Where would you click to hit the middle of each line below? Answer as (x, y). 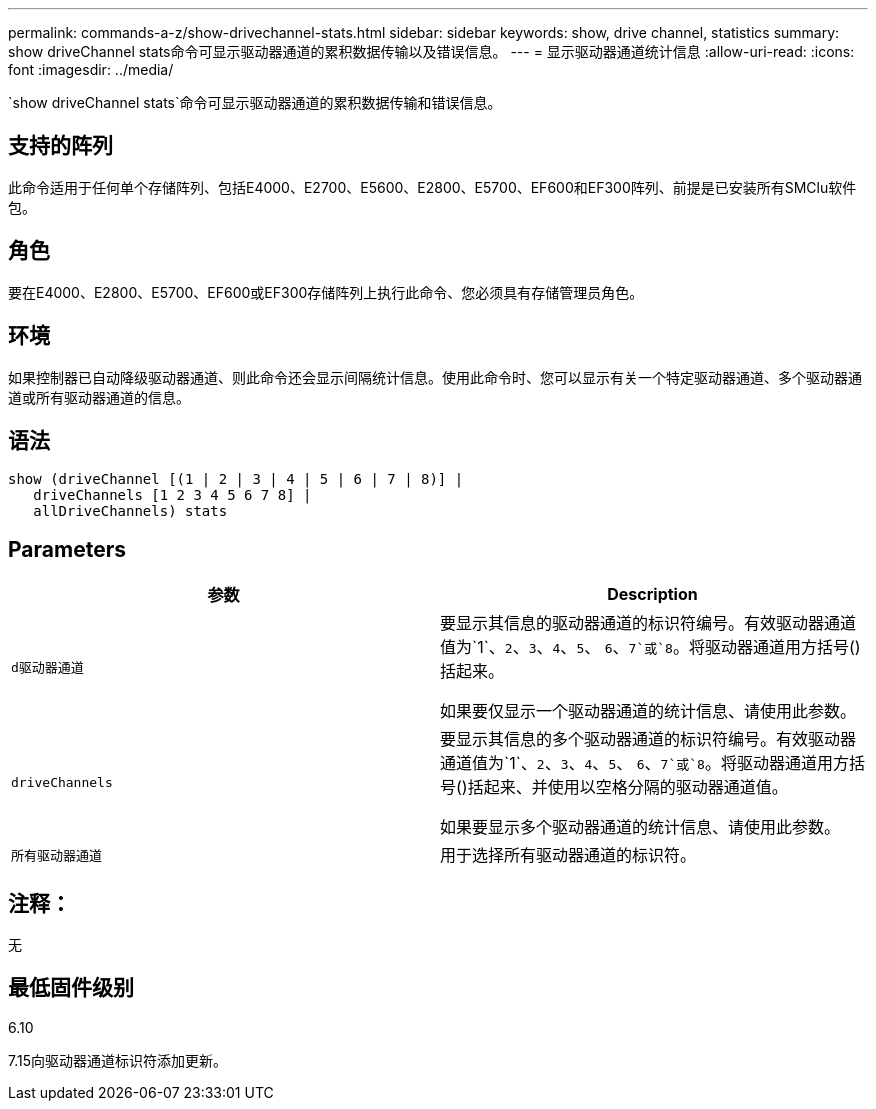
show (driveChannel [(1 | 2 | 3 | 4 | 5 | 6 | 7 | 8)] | (236, 479)
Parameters (67, 549)
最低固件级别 (71, 988)
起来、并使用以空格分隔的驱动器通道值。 (635, 787)
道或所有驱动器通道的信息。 (99, 397)
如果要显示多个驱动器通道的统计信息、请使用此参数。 (640, 827)
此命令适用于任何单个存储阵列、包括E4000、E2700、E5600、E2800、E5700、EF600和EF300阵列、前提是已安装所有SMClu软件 (432, 187)
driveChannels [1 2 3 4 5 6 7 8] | (172, 495)
